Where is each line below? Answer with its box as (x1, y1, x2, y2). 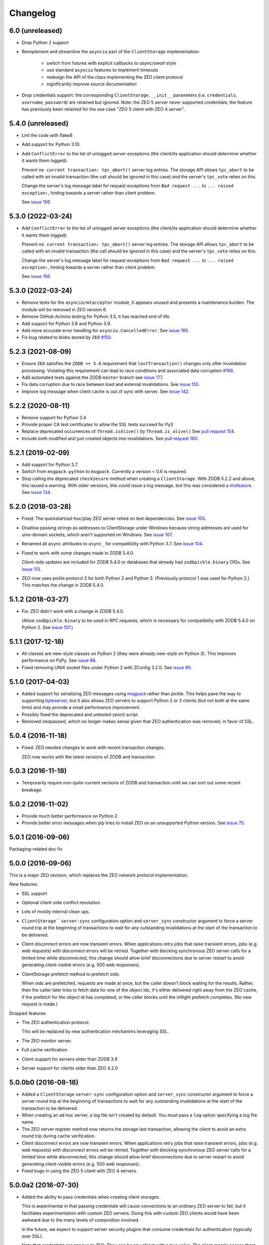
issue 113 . (21, 566, 42, 572)
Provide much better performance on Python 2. (21, 813, 119, 819)
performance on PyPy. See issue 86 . (21, 657, 97, 663)
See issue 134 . (21, 490, 52, 496)
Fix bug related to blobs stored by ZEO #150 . (21, 334, 112, 341)
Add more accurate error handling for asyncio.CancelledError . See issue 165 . (21, 327, 189, 333)
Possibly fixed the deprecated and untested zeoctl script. (21, 711, 139, 717)
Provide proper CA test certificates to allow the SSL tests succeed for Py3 (21, 421, 173, 428)
